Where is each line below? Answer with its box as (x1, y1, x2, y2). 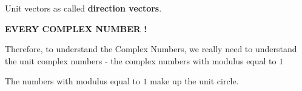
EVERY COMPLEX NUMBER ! (5, 22, 147, 35)
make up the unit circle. (150, 75, 239, 87)
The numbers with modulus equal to (5, 75, 141, 87)
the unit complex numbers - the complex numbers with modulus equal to (5, 54, 277, 67)
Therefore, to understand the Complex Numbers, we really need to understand (5, 42, 297, 55)
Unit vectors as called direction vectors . (5, 2, 162, 14)
